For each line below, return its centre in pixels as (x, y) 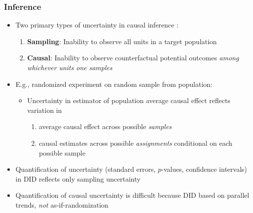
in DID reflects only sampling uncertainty (78, 178)
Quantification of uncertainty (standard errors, (86, 169)
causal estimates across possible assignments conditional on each (136, 143)
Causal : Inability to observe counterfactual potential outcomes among (133, 58)
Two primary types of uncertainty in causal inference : (97, 25)
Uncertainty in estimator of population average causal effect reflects (129, 100)
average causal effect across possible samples (105, 126)
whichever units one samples (70, 67)
